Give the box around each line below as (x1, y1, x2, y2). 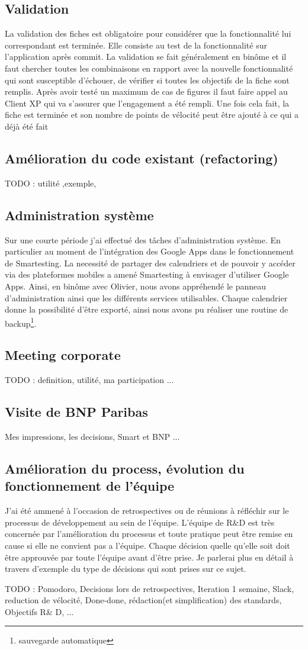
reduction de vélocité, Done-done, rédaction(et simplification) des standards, (5, 594, 282, 606)
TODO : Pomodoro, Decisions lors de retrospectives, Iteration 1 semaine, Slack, (5, 582, 294, 594)
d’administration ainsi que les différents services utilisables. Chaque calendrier (5, 291, 288, 304)
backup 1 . (5, 315, 37, 329)
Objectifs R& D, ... (5, 605, 74, 617)
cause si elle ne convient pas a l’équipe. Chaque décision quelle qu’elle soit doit (5, 539, 290, 551)
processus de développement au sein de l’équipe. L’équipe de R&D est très (5, 516, 275, 528)
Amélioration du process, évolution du (5, 459, 245, 477)
